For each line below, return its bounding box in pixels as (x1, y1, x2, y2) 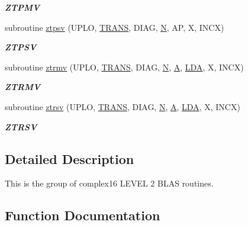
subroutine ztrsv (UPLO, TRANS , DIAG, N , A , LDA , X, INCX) (5, 100, 240, 112)
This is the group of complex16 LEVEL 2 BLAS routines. (5, 177, 214, 189)
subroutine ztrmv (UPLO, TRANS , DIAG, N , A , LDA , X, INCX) (5, 60, 244, 73)
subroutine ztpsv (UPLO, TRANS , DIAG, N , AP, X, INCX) (5, 21, 224, 33)
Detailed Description (5, 149, 134, 168)
